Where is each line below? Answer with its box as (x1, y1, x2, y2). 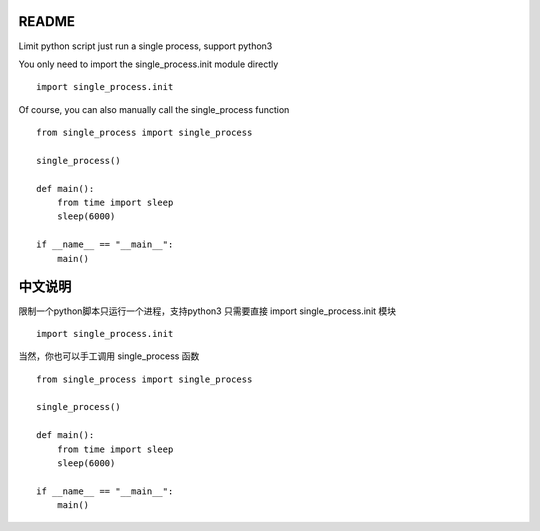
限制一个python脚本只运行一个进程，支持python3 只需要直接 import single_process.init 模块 (18, 305, 397, 317)
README (18, 13, 75, 30)
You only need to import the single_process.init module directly (18, 58, 279, 70)
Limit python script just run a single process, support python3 (18, 40, 273, 52)
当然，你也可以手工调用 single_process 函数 (18, 350, 200, 362)
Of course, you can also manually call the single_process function (18, 103, 290, 115)
